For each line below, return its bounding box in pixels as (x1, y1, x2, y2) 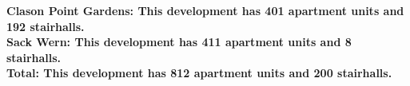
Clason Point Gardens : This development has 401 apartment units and (6, 2, 404, 18)
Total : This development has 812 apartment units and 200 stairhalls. (6, 64, 392, 81)
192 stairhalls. (6, 18, 85, 34)
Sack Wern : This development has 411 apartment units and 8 (6, 33, 352, 50)
